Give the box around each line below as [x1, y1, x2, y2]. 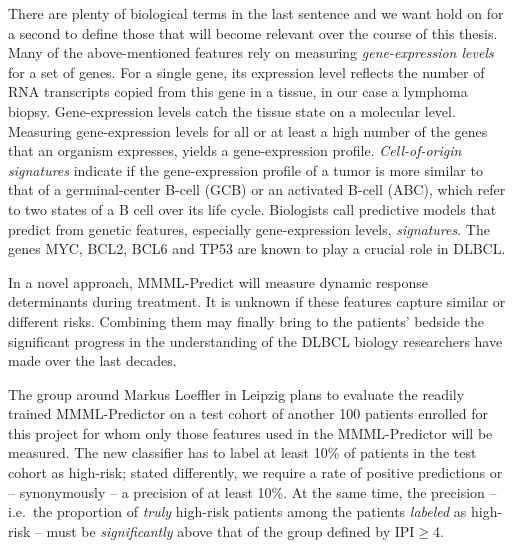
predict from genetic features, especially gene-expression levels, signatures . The [8, 218, 490, 239]
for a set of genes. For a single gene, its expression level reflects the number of [8, 61, 485, 82]
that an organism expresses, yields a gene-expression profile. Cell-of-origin [8, 140, 462, 161]
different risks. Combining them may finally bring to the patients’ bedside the [8, 310, 485, 331]
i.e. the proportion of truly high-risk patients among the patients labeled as [8, 501, 467, 522]
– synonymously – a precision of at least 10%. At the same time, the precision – [8, 481, 497, 502]
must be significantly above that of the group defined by [46, 520, 391, 541]
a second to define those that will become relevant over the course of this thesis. [8, 22, 498, 43]
